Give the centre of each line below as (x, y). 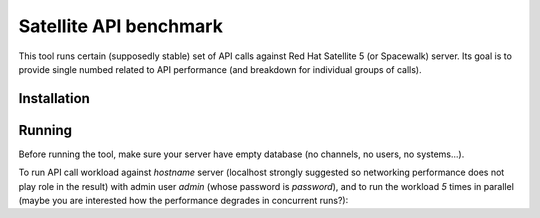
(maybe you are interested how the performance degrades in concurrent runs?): (183, 201)
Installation (54, 98)
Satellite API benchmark (121, 26)
